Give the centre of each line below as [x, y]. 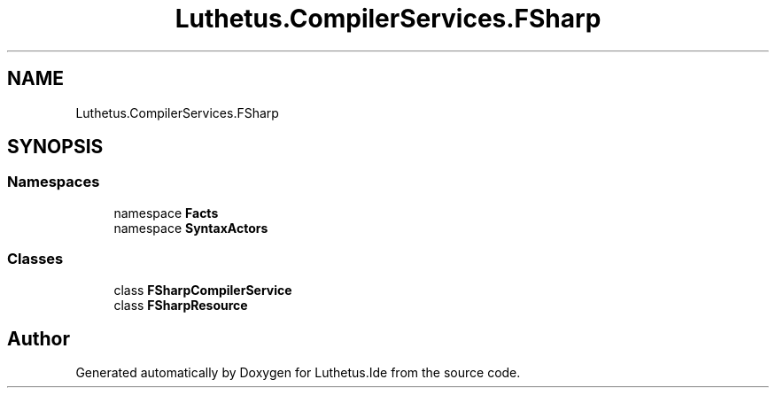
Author [39, 338]
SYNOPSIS [55, 147]
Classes [35, 259]
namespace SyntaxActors [191, 228]
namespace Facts [166, 213]
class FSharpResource [181, 305]
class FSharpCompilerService [203, 290]
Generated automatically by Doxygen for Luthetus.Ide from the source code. [298, 373]
